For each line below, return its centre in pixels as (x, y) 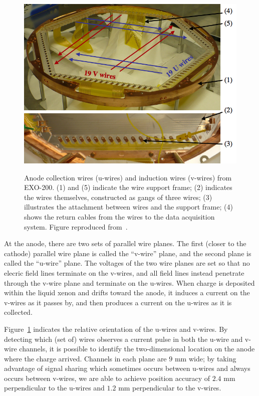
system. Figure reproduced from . (76, 226)
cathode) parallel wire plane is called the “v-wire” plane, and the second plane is (128, 253)
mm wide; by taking (205, 358)
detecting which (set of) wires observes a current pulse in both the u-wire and (123, 339)
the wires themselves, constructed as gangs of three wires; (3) (118, 197)
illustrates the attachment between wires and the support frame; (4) (128, 207)
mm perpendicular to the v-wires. (170, 388)
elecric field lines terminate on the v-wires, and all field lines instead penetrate (124, 272)
